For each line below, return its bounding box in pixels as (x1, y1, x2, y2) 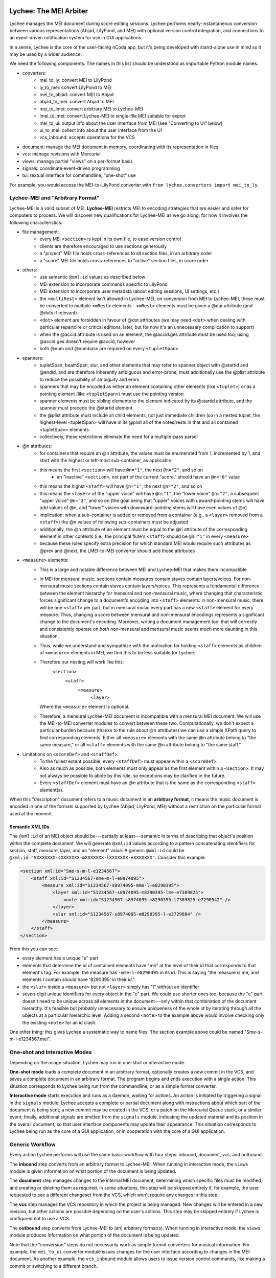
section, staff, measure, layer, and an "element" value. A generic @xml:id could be (9, 847, 185, 853)
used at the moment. (9, 810, 53, 816)
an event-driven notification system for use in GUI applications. (9, 35, 143, 41)
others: (22, 266, 38, 273)
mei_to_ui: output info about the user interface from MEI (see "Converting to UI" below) (39, 120, 223, 126)
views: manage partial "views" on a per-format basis (22, 158, 133, 164)
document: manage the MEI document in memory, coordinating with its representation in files (22, 144, 219, 150)
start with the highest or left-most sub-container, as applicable (39, 458, 171, 464)
